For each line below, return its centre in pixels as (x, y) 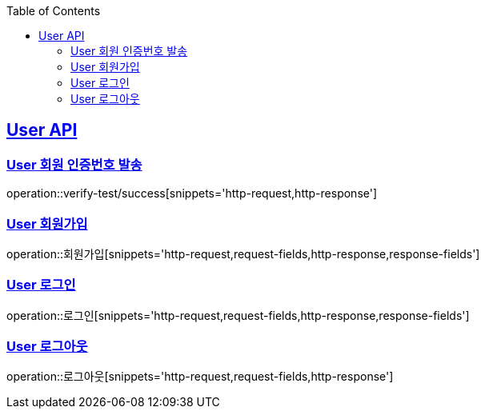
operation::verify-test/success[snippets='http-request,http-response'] (192, 194)
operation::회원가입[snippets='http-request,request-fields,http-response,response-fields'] (243, 253)
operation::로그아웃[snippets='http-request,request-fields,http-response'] (200, 377)
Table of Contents (54, 11)
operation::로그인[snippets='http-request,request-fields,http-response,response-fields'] (238, 315)
